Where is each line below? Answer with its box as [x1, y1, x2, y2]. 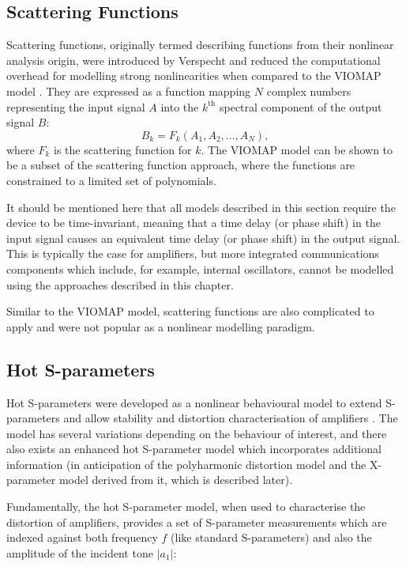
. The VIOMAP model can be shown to [201, 141, 393, 157]
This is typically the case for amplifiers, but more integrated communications [6, 245, 379, 262]
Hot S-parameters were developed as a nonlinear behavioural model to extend [6, 394, 382, 410]
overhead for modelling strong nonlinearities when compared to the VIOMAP [6, 67, 382, 84]
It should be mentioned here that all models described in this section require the [6, 198, 396, 215]
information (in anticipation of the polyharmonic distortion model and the [6, 455, 367, 472]
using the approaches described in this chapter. [6, 276, 234, 293]
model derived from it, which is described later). [58, 471, 293, 488]
